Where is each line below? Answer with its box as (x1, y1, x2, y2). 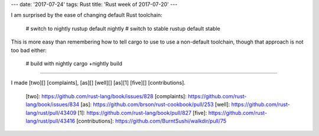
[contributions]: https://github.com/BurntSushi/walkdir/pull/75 (76, 117, 227, 124)
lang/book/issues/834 (25, 101, 80, 108)
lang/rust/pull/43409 (25, 109, 77, 116)
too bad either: (11, 47, 47, 54)
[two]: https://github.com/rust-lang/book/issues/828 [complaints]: (25, 92, 187, 99)
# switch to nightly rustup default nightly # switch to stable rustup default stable (25, 25, 221, 32)
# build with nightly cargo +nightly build (25, 59, 122, 67)
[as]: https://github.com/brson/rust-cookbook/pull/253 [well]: (80, 101, 230, 108)
